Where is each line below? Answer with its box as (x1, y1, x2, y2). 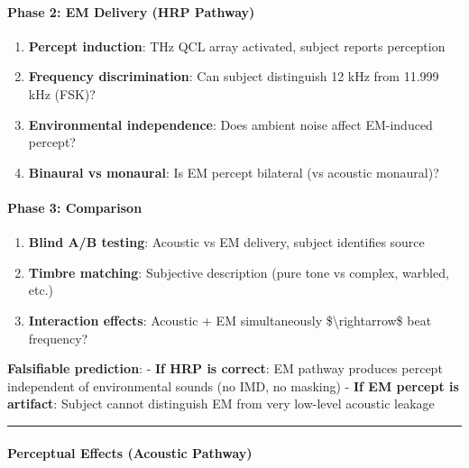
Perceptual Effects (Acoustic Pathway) (7, 443, 253, 462)
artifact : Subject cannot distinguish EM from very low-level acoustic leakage (7, 394, 435, 413)
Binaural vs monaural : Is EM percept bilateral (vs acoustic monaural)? (28, 162, 439, 181)
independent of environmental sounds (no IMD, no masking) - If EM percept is (7, 376, 459, 395)
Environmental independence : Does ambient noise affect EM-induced (28, 115, 433, 133)
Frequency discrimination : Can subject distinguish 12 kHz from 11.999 (28, 67, 439, 86)
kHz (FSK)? (28, 84, 96, 103)
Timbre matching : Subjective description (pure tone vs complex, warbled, (28, 262, 449, 281)
